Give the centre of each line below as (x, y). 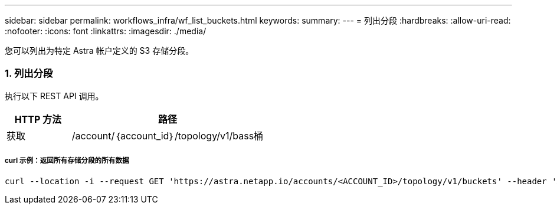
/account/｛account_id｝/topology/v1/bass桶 (168, 135)
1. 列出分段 (29, 74)
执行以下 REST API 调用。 (54, 96)
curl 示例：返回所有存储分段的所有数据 (67, 161)
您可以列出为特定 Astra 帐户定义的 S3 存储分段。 (99, 50)
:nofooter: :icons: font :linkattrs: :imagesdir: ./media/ (106, 31)
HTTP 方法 (38, 119)
